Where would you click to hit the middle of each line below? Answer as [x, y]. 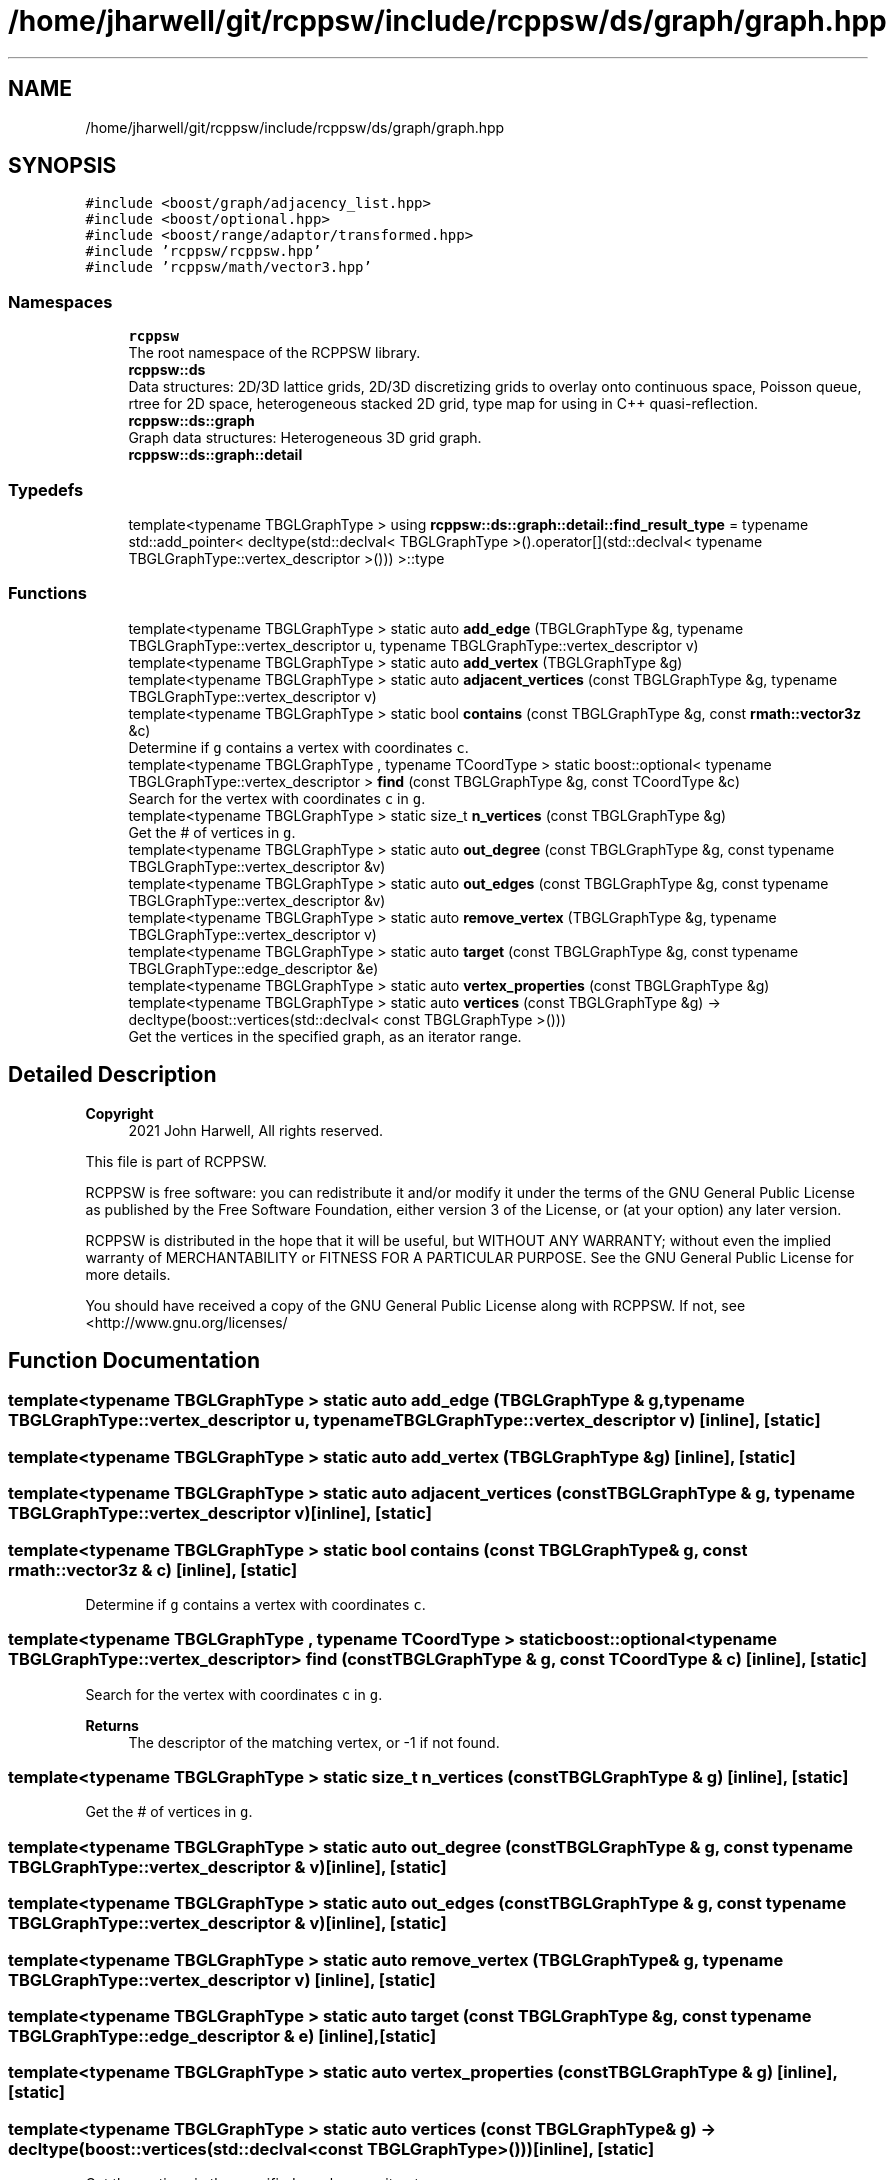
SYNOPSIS [62, 166]
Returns [112, 1725]
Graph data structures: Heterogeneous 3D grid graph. [305, 438]
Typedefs [46, 489]
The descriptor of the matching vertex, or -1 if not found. [314, 1742]
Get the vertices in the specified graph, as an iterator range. [325, 1036]
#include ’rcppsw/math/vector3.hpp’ [228, 267]
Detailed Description [112, 1075]
